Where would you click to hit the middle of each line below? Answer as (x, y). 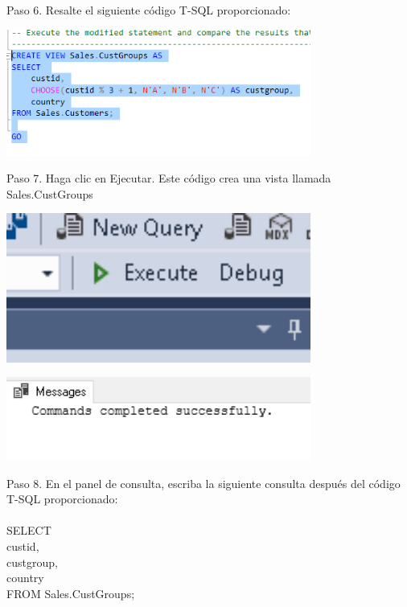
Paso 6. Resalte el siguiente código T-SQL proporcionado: (149, 10)
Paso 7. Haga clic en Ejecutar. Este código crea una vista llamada (169, 178)
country (25, 578)
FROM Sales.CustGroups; (71, 593)
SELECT (29, 530)
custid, (23, 545)
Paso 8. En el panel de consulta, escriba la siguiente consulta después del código (203, 483)
